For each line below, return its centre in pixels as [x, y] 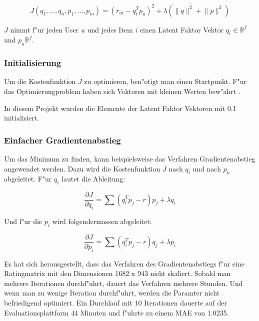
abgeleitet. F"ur [28, 179]
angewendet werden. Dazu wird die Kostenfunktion [82, 168]
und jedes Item [110, 29]
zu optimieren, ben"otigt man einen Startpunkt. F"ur [165, 81]
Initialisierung [33, 63]
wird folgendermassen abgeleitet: [102, 221]
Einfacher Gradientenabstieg [62, 140]
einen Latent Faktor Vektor [182, 29]
